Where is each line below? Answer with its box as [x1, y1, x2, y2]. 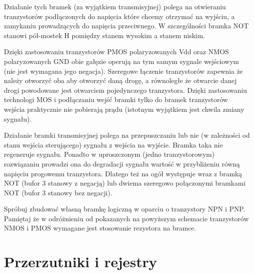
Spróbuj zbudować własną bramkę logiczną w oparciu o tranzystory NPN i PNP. [4, 204, 245, 214]
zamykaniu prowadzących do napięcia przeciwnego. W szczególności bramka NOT [4, 21, 249, 31]
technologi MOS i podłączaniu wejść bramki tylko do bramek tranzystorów [4, 94, 228, 105]
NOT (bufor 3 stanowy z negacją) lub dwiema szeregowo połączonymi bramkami [4, 178, 246, 188]
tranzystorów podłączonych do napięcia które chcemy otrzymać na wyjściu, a [4, 11, 235, 21]
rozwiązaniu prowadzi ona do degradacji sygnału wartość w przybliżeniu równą [4, 158, 240, 169]
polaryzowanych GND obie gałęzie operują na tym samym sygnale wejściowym [4, 56, 239, 66]
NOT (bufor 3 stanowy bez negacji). [4, 187, 112, 197]
